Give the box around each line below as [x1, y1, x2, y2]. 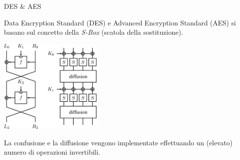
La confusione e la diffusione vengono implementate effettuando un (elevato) [4, 137, 233, 147]
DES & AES [4, 1, 42, 11]
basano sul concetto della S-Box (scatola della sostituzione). [4, 27, 183, 37]
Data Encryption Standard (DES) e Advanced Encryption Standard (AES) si [4, 17, 236, 27]
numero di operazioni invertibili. [4, 147, 100, 157]
